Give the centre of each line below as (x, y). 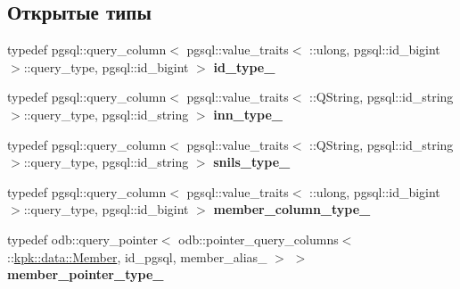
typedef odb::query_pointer (82, 239)
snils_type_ (252, 162)
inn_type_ (248, 114)
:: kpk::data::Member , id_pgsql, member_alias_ (137, 256)
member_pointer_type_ (86, 274)
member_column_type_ (292, 209)
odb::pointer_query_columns (259, 239)
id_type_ (244, 66)
